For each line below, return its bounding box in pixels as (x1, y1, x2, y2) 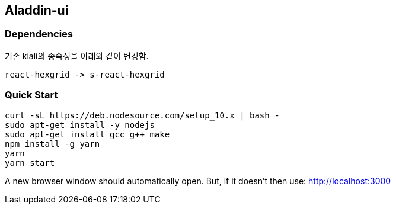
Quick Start (5, 89, 58, 101)
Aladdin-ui (5, 3, 69, 18)
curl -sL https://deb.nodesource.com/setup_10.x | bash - (5, 110, 280, 120)
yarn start (5, 157, 55, 168)
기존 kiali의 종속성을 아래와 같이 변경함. (5, 50, 149, 61)
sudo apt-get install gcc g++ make (5, 129, 170, 139)
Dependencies (5, 28, 74, 40)
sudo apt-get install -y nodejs (5, 120, 155, 130)
